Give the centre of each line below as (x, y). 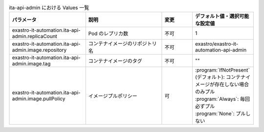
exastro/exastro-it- (217, 44)
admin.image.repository (39, 50)
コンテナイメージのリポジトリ (122, 44)
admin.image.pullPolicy (39, 99)
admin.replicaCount (34, 37)
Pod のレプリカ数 (108, 34)
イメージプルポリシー (113, 96)
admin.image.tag (31, 64)
